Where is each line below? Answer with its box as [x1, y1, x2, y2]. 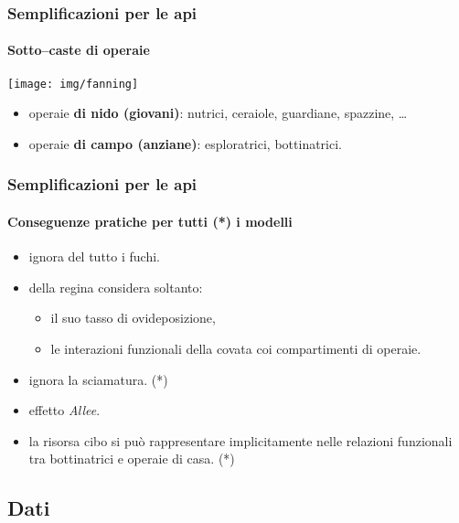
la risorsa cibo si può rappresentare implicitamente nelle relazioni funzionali [28, 431, 453, 450]
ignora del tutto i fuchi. [28, 247, 160, 266]
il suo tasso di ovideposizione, [50, 308, 216, 327]
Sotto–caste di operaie [7, 40, 150, 59]
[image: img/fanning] [7, 77, 139, 91]
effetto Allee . [28, 400, 101, 420]
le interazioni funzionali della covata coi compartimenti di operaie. [50, 338, 422, 358]
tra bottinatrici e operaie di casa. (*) [28, 449, 235, 468]
